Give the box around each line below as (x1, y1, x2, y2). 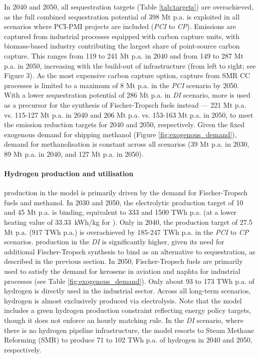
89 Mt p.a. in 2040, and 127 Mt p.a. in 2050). (4, 148, 144, 159)
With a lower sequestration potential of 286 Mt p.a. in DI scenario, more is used (4, 90, 250, 100)
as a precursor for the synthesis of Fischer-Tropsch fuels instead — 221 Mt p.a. (4, 99, 246, 110)
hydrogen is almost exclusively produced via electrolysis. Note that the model (4, 295, 242, 305)
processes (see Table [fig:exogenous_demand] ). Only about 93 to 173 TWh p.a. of (4, 275, 254, 286)
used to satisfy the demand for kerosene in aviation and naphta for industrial (4, 266, 240, 276)
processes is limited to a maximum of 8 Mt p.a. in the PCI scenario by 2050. (4, 80, 239, 90)
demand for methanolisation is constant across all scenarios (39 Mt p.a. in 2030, (4, 139, 249, 149)
